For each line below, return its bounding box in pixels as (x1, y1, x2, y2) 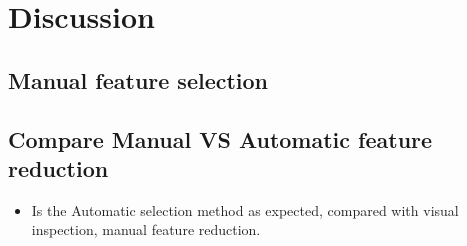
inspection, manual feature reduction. (31, 219, 261, 240)
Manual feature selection (8, 64, 269, 95)
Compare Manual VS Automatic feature (8, 123, 433, 154)
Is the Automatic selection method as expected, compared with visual (31, 199, 459, 220)
